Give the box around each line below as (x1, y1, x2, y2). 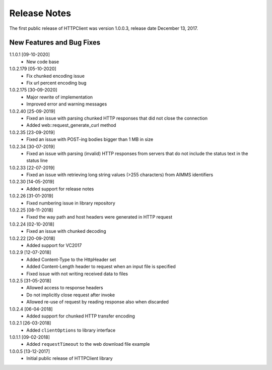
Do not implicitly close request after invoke (26, 292, 115, 298)
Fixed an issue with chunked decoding (26, 228, 106, 234)
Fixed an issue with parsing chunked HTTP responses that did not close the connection (26, 115, 208, 121)
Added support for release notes (26, 186, 94, 192)
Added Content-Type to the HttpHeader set (26, 256, 116, 262)
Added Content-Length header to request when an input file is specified (26, 263, 176, 270)
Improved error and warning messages (26, 101, 107, 107)
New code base (26, 59, 59, 65)
